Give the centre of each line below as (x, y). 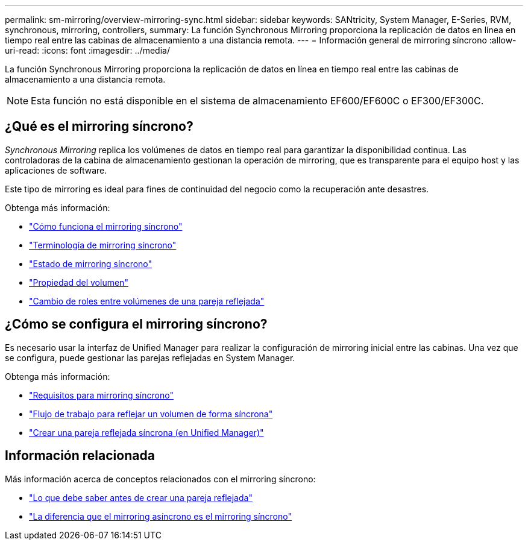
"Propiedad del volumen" (79, 282)
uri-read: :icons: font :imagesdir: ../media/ (87, 50)
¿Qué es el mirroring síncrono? (99, 127)
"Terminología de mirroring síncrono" (103, 245)
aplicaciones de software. (56, 170)
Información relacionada (80, 456)
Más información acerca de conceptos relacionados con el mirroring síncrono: (160, 479)
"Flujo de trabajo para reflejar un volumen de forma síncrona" (151, 414)
